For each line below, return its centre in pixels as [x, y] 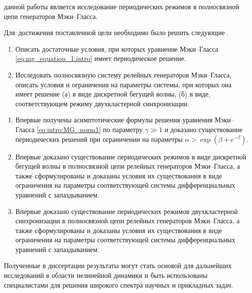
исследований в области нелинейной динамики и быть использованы [106, 275]
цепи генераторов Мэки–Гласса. [51, 16]
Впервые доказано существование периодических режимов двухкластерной [126, 211]
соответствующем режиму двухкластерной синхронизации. [102, 103]
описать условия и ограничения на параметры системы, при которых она [124, 84]
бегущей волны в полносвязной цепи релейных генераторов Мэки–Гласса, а [128, 166]
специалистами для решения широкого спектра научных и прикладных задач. [118, 284]
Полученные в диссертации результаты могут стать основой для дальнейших [118, 265]
